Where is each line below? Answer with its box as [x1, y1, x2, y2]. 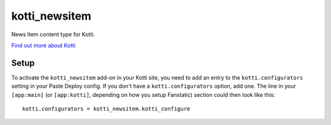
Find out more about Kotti [11, 42, 76, 49]
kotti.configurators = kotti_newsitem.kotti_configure [22, 105, 191, 113]
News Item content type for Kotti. [11, 31, 95, 38]
